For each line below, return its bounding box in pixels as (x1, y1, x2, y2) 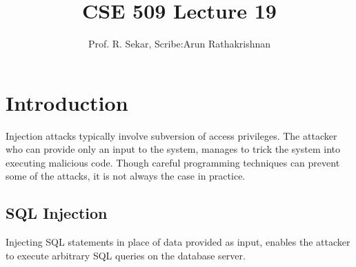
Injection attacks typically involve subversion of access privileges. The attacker (6, 128, 337, 142)
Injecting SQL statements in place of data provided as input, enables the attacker (6, 235, 350, 249)
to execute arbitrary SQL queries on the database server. (6, 248, 246, 262)
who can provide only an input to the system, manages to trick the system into (6, 142, 340, 156)
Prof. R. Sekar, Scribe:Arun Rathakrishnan (88, 36, 271, 51)
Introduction (6, 88, 128, 116)
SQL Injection (6, 202, 108, 224)
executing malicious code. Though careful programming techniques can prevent (6, 155, 340, 169)
